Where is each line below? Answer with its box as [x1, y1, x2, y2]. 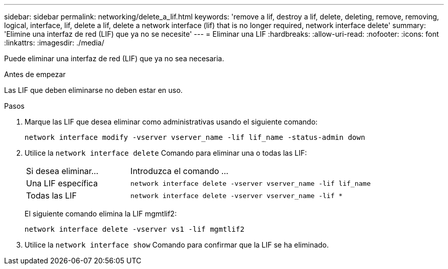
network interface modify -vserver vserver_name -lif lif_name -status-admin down [25, 133, 365, 141]
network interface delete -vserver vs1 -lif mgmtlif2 [25, 225, 244, 233]
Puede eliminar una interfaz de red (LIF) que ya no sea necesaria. [4, 54, 225, 63]
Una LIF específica [26, 178, 98, 188]
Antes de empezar [4, 70, 66, 79]
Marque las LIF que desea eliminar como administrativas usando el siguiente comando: [25, 117, 318, 126]
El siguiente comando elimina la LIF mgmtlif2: [25, 209, 177, 218]
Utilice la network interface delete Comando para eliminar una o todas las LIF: [25, 149, 307, 157]
